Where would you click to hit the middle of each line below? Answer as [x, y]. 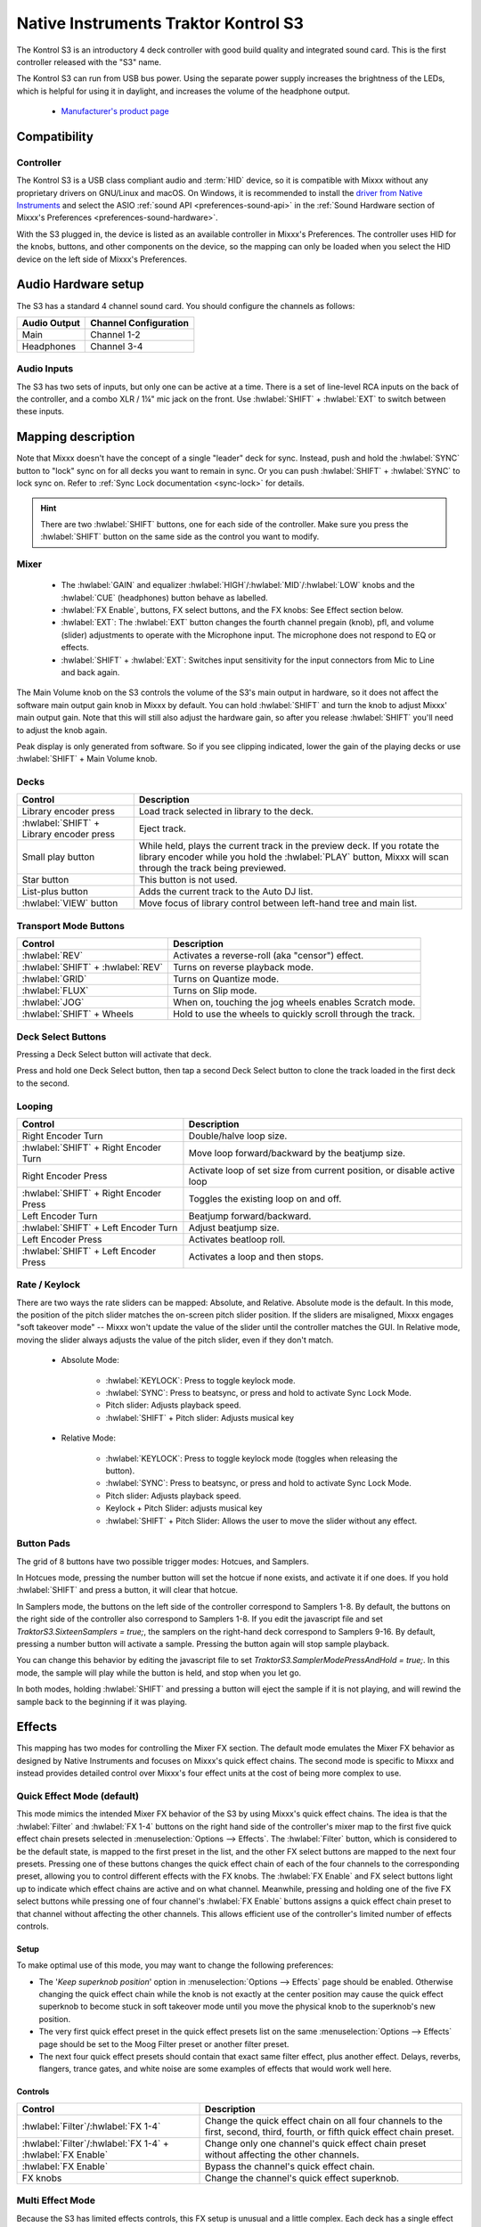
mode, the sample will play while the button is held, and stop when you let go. [159, 1672]
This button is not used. [188, 880]
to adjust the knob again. [62, 730]
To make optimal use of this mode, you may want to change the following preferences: [175, 1965]
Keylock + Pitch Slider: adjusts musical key [184, 1508]
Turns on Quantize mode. [226, 979]
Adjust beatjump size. [234, 1228]
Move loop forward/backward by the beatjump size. [297, 1153]
